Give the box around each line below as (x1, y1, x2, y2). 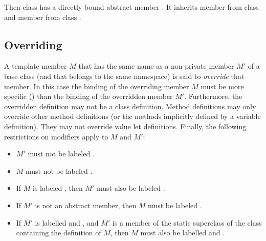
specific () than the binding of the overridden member (4, 91, 173, 102)
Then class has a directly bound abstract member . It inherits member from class (4, 2, 259, 12)
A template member (4, 61, 67, 71)
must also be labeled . (97, 183, 165, 193)
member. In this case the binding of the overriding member (4, 81, 189, 91)
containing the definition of (16, 227, 101, 238)
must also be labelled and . (140, 227, 225, 238)
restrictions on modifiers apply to (4, 131, 108, 142)
